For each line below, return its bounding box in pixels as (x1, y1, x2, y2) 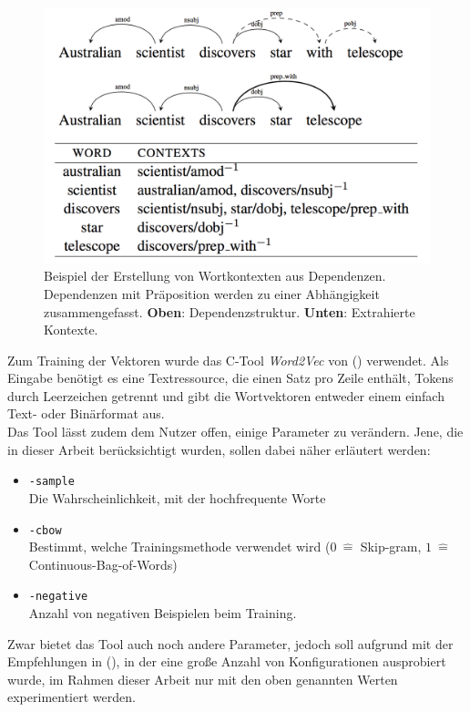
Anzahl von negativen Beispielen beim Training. (28, 604, 297, 623)
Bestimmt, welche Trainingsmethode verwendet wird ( (28, 537, 331, 556)
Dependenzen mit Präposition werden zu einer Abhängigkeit (44, 284, 380, 303)
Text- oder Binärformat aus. (7, 404, 165, 423)
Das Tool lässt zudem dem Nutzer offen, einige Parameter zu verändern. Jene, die (7, 422, 464, 441)
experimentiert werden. (7, 687, 136, 707)
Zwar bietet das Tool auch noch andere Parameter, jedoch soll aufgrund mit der (7, 634, 454, 653)
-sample (28, 475, 75, 489)
